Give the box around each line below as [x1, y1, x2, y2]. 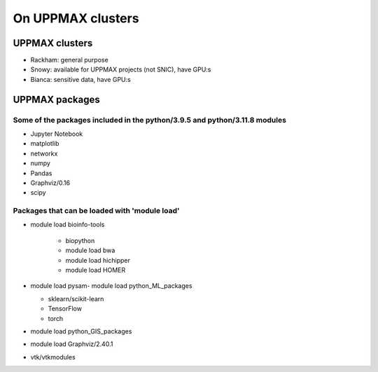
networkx [30, 149, 58, 158]
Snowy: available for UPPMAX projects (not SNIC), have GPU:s [30, 65, 211, 74]
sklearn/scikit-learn [48, 294, 104, 303]
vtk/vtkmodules [30, 352, 76, 361]
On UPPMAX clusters [13, 11, 139, 26]
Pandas [30, 169, 52, 177]
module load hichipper [65, 256, 131, 264]
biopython [65, 236, 95, 244]
